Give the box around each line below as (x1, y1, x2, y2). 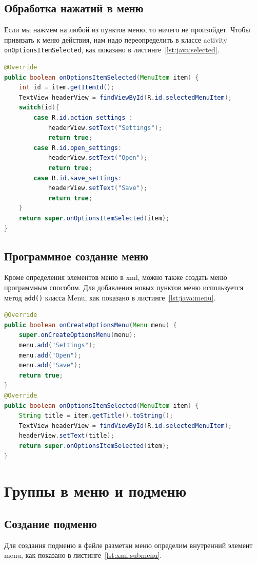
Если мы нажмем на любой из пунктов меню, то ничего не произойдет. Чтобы (4, 24, 250, 35)
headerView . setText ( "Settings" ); (48, 124, 162, 131)
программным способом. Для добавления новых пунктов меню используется (4, 281, 244, 292)
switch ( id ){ (18, 104, 60, 111)
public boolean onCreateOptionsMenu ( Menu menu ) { (4, 321, 177, 329)
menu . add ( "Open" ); (18, 351, 82, 359)
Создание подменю (4, 515, 97, 531)
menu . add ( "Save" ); (18, 362, 82, 369)
